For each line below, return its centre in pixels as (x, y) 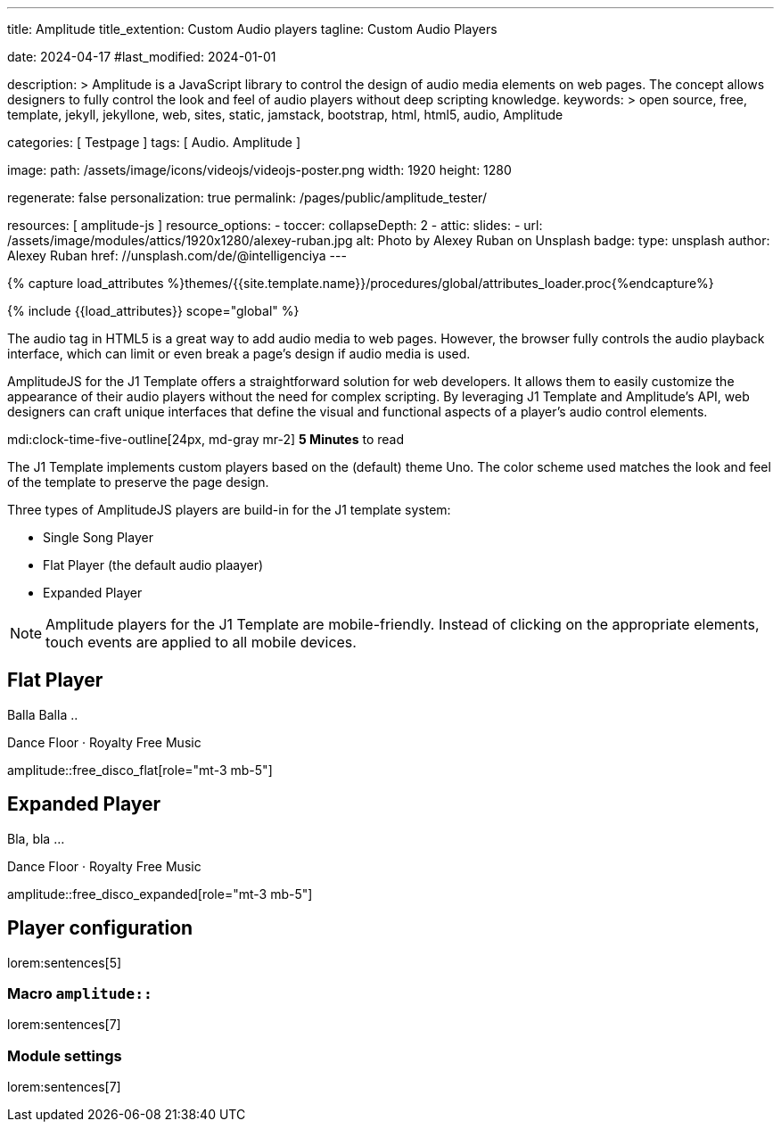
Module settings (65, 1055)
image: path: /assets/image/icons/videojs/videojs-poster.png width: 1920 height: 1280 (259, 170)
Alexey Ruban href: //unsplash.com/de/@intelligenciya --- (177, 255)
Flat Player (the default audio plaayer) (153, 565)
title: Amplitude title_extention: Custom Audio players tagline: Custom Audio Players (252, 29)
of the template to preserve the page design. (138, 482)
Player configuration (100, 928)
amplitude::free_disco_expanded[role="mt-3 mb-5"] (160, 894)
